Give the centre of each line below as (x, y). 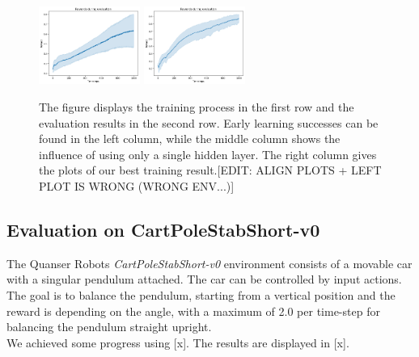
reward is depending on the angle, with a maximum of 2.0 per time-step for (193, 311)
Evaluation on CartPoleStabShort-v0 (163, 230)
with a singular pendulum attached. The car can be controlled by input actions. (204, 279)
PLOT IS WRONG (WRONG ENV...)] (137, 186)
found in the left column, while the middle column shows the (190, 139)
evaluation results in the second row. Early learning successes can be (209, 122)
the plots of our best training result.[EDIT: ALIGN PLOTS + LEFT (210, 170)
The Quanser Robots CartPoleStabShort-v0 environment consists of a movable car (209, 263)
